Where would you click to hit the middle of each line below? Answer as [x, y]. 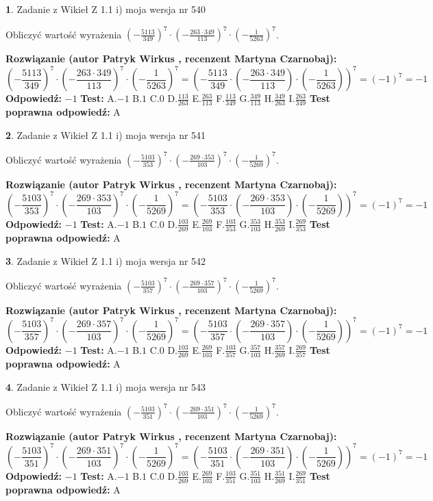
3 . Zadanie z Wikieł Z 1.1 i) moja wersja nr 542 [106, 260]
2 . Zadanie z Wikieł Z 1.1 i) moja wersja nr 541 [106, 134]
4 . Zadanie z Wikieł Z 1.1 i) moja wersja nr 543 [106, 386]
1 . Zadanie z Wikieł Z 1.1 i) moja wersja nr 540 [106, 9]
